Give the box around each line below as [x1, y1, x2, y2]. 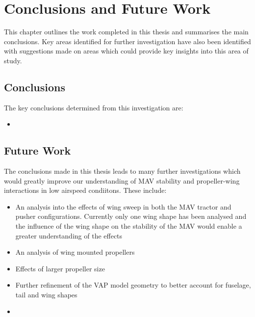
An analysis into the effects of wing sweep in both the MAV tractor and [15, 201, 231, 211]
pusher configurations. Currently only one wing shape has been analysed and [15, 211, 247, 221]
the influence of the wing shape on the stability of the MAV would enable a [15, 221, 242, 231]
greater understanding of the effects [15, 230, 123, 240]
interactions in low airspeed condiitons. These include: [4, 185, 167, 195]
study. [4, 55, 22, 65]
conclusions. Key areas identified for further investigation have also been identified [4, 36, 251, 46]
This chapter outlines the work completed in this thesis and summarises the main [4, 26, 249, 37]
